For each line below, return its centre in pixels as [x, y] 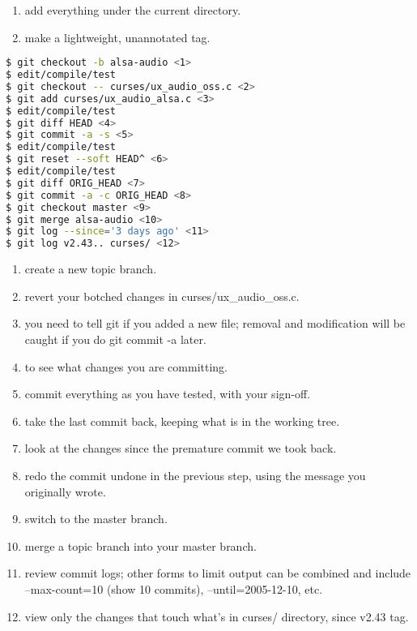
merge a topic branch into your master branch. [140, 545]
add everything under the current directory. [133, 10]
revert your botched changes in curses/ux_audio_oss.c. [162, 296]
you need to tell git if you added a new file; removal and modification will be [215, 323]
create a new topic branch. [91, 269]
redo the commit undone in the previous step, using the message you [195, 475]
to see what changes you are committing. [126, 366]
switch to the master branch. [96, 519]
